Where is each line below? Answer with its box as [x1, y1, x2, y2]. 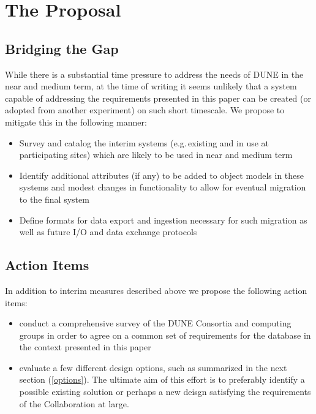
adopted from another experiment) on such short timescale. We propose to [5, 103, 285, 116]
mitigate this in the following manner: [5, 115, 147, 128]
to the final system [19, 192, 89, 205]
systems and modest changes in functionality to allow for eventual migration [19, 181, 306, 194]
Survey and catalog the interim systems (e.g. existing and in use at [19, 136, 269, 149]
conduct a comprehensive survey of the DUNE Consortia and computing [19, 317, 292, 329]
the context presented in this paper [19, 341, 151, 353]
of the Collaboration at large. [19, 397, 129, 410]
